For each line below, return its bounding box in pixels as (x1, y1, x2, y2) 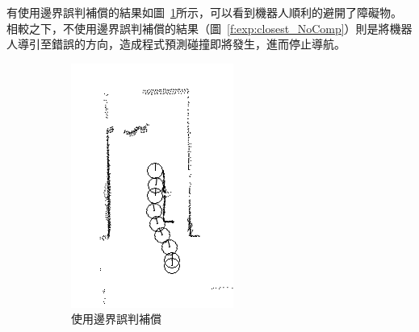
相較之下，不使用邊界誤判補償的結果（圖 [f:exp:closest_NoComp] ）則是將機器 (6, 19, 413, 36)
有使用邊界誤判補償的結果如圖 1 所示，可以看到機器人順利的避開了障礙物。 (6, 4, 402, 20)
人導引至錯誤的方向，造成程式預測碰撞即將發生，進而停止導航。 (6, 35, 346, 52)
